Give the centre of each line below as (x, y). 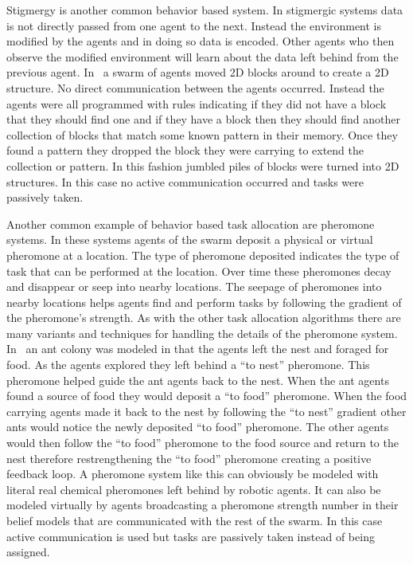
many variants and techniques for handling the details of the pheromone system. (202, 333)
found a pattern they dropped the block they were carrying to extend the (185, 150)
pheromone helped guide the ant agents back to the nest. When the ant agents (198, 380)
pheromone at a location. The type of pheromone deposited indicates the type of (203, 255)
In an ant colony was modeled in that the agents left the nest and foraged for (198, 349)
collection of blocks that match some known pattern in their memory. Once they (202, 134)
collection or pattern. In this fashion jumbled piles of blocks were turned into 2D (203, 165)
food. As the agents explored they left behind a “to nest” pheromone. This (188, 365)
